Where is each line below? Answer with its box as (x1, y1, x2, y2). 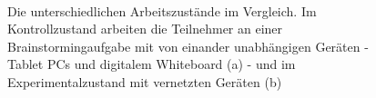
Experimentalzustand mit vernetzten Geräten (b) (7, 72, 282, 91)
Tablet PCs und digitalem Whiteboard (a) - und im (7, 54, 296, 73)
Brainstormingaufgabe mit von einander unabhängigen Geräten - (7, 36, 369, 55)
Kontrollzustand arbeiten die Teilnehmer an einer (7, 19, 283, 38)
